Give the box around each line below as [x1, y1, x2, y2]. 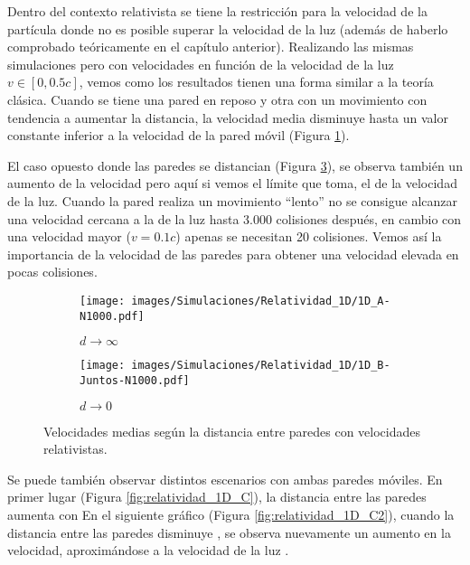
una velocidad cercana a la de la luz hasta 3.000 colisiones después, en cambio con [7, 209, 462, 228]
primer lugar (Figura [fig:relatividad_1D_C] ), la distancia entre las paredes [7, 487, 427, 506]
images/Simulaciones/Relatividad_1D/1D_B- [131, 359, 390, 372]
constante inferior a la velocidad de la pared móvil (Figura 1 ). [7, 126, 350, 145]
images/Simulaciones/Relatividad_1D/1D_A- [131, 294, 390, 307]
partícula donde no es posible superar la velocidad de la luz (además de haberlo [7, 19, 448, 38]
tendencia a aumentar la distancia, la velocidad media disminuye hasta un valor [7, 108, 448, 127]
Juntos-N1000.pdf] [80, 373, 190, 387]
